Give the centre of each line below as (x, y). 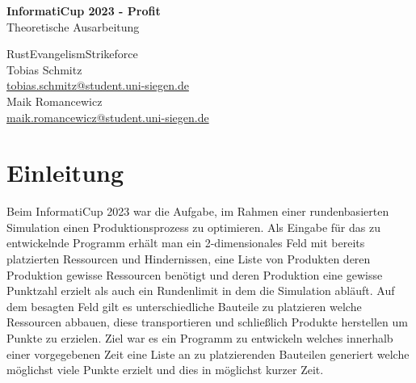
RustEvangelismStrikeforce (72, 54)
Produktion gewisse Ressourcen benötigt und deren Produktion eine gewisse (195, 274)
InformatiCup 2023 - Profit (84, 11)
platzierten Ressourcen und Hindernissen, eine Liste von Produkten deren (189, 259)
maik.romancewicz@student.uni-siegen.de (108, 117)
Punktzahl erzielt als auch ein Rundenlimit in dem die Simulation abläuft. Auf (201, 290)
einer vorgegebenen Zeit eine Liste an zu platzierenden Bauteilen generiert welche (208, 354)
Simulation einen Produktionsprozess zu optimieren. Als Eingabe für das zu (193, 227)
